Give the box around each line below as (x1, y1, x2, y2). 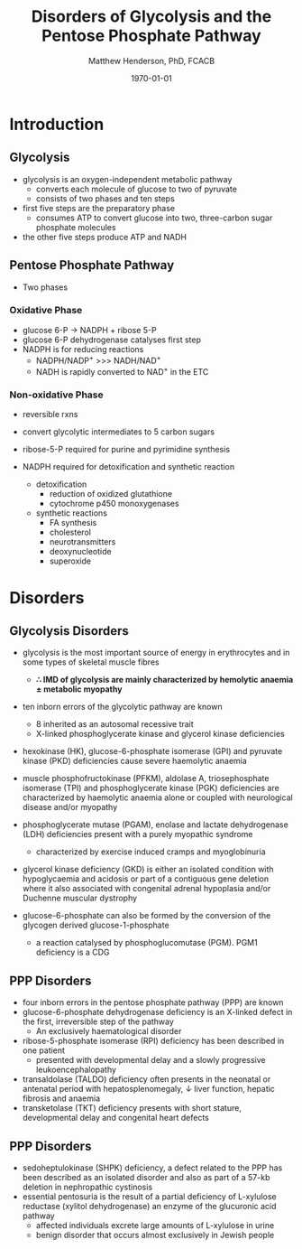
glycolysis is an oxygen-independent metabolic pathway (22, 173, 233, 184)
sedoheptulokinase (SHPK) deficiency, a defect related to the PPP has (22, 1162, 283, 1173)
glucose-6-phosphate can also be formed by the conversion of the (22, 910, 271, 921)
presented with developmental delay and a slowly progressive (35, 1055, 266, 1066)
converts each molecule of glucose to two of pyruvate (35, 183, 237, 194)
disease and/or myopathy (22, 802, 118, 813)
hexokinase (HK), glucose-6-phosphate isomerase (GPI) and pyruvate (22, 746, 283, 757)
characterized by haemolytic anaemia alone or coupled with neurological (22, 792, 293, 803)
